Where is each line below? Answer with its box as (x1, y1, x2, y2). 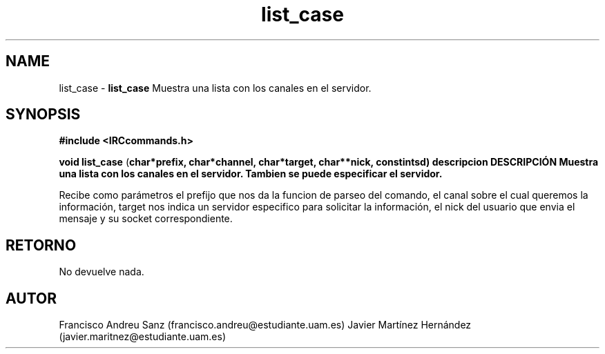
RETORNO (6, 236, 77, 254)
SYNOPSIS (6, 106, 81, 124)
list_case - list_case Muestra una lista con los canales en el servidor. (59, 81, 372, 94)
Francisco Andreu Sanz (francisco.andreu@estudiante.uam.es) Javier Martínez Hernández (59, 319, 472, 331)
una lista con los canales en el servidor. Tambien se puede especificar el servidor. (59, 168, 443, 180)
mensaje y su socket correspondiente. (59, 213, 233, 225)
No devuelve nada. (59, 266, 144, 278)
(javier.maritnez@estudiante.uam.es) (59, 331, 227, 343)
